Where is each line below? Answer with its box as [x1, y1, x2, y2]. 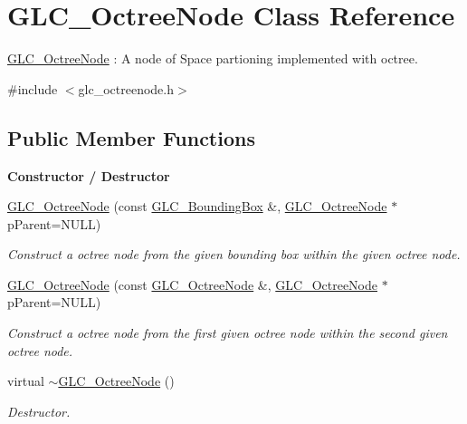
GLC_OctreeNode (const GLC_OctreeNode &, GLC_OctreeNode [7, 275, 377, 294]
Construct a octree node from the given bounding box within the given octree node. [7, 245, 461, 264]
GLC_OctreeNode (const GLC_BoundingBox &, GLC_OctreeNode [7, 197, 387, 216]
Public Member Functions [7, 123, 255, 151]
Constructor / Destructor [7, 166, 170, 185]
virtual [7, 371, 44, 390]
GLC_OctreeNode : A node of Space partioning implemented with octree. [7, 49, 418, 68]
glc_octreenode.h [78, 79, 174, 98]
